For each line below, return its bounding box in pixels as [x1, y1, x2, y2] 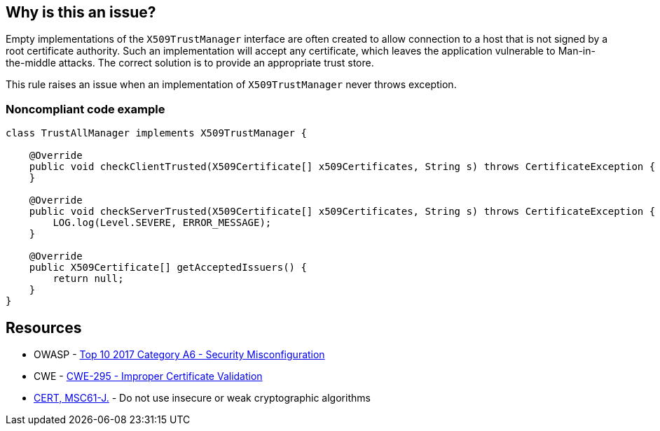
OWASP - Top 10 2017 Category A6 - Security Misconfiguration [34, 348, 325, 361]
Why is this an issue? [6, 3, 156, 21]
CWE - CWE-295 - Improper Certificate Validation [34, 370, 263, 383]
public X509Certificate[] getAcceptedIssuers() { [29, 262, 307, 274]
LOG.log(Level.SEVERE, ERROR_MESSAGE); [53, 217, 272, 229]
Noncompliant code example [6, 101, 165, 116]
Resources [6, 318, 82, 337]
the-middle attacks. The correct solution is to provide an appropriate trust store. [6, 57, 374, 69]
